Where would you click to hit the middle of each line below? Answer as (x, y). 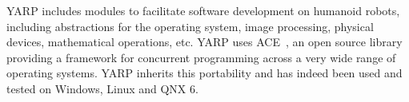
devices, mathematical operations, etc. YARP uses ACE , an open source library (204, 42)
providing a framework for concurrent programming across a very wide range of (201, 57)
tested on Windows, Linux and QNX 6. (102, 88)
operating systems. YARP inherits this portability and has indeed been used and (204, 73)
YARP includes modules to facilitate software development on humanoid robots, (203, 10)
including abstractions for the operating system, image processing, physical (190, 26)
